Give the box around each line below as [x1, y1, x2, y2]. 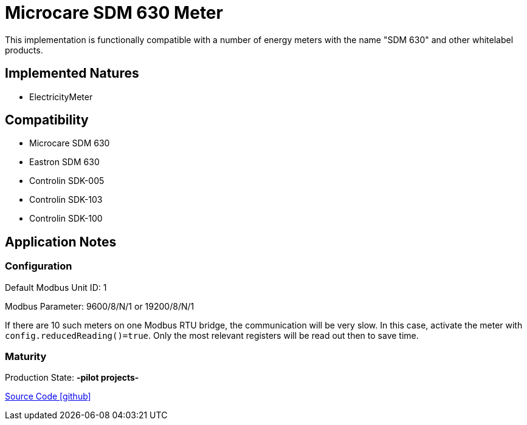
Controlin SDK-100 [29, 213, 103, 224]
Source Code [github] [5, 391, 91, 402]
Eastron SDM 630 [29, 157, 100, 168]
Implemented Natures [5, 66, 139, 81]
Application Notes [5, 234, 117, 250]
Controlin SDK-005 [29, 175, 105, 186]
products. [5, 44, 43, 55]
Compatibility [5, 112, 89, 128]
